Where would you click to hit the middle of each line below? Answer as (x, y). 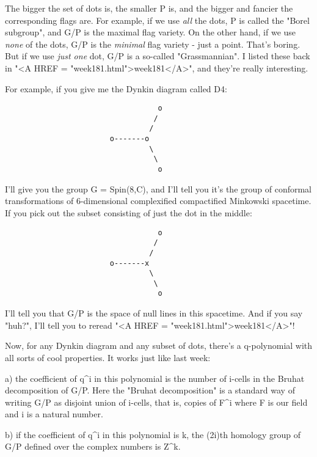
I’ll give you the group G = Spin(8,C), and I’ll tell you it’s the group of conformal (158, 188)
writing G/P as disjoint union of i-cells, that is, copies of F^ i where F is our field (156, 402)
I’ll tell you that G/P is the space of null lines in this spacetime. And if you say (154, 313)
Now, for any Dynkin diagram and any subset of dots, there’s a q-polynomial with (159, 345)
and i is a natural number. (54, 414)
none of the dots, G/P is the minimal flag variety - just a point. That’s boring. (153, 44)
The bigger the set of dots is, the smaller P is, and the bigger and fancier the (149, 8)
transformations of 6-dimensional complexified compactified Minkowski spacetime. (158, 201)
